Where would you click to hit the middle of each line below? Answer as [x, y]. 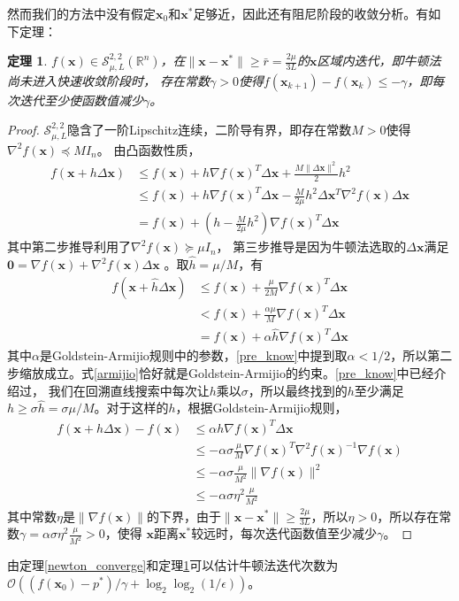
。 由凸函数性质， [149, 149]
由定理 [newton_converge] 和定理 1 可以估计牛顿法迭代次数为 [173, 565]
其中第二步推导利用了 [69, 247]
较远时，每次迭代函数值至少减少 [284, 533]
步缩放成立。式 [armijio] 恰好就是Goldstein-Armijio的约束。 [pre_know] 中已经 [221, 372]
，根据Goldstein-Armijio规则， [261, 408]
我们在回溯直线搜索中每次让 [129, 390]
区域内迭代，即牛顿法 [379, 61]
